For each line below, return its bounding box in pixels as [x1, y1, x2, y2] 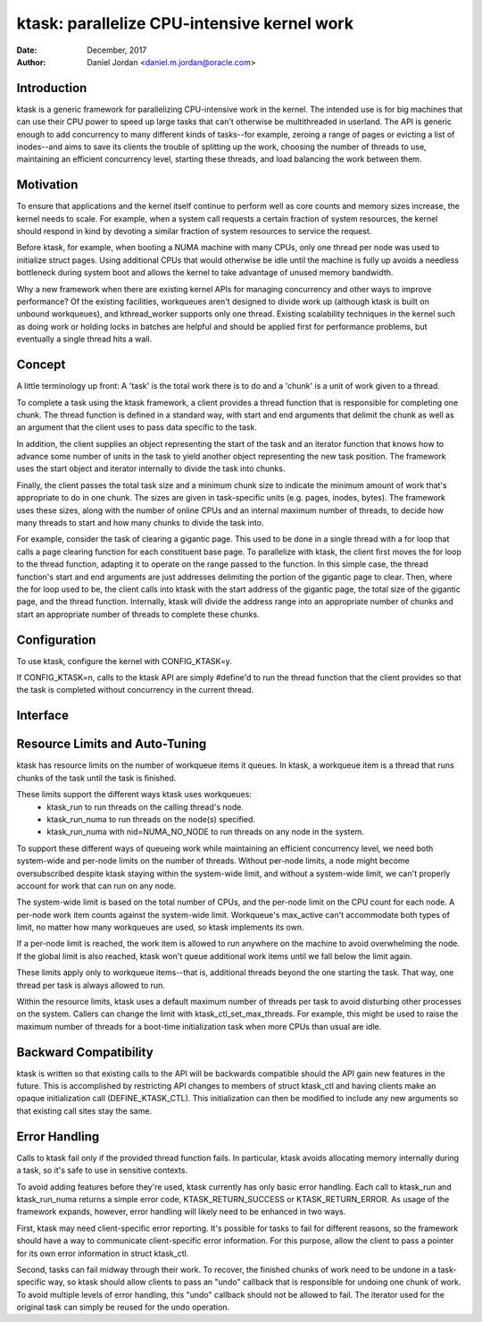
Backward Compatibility [16, 1044, 154, 1059]
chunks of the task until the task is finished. [16, 772, 177, 783]
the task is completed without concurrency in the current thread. [16, 685, 254, 695]
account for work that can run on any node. [16, 880, 177, 891]
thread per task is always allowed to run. [16, 980, 165, 990]
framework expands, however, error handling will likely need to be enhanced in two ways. [16, 1207, 346, 1217]
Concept [16, 358, 66, 373]
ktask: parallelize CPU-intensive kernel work [16, 13, 354, 33]
